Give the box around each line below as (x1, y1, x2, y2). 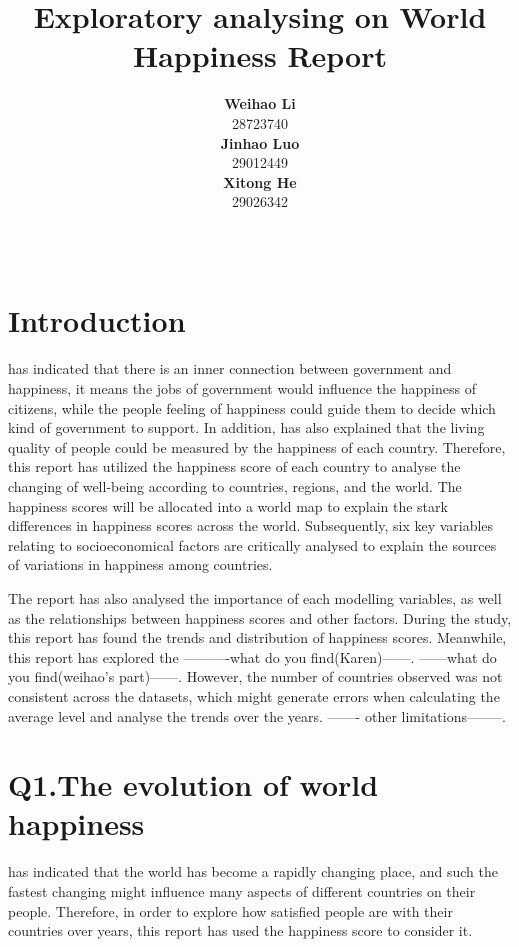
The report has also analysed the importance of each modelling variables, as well (8, 587, 502, 608)
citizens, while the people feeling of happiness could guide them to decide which (8, 397, 496, 418)
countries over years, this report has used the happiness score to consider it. (8, 920, 473, 941)
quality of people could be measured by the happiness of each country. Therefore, (8, 436, 506, 457)
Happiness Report (133, 35, 387, 76)
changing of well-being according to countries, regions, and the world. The (8, 475, 462, 496)
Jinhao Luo (220, 132, 300, 153)
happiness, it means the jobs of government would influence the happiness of (8, 378, 476, 398)
